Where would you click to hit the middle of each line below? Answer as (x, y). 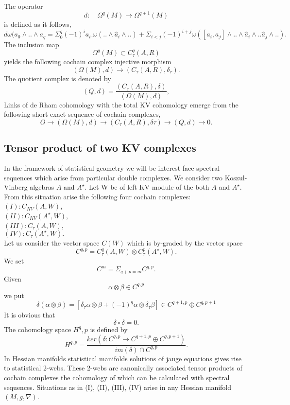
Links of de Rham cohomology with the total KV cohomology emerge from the (121, 104)
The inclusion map (32, 44)
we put (14, 295)
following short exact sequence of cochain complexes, (82, 114)
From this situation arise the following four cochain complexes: (97, 196)
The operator (24, 6)
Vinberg (16, 187)
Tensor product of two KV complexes (100, 148)
